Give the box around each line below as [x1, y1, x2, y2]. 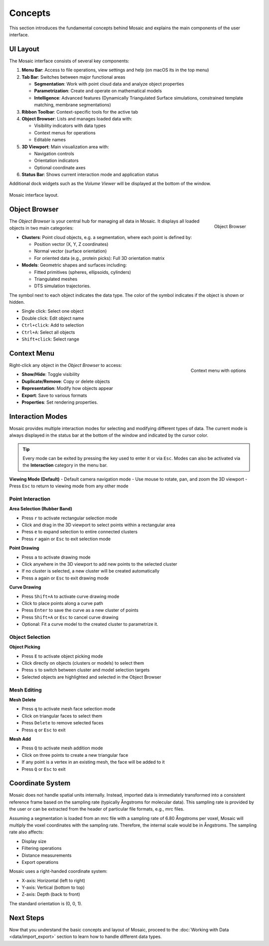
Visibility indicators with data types [34, 122, 106, 129]
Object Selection [9, 633, 51, 640]
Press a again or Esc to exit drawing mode [21, 575, 109, 581]
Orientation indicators [34, 157, 79, 164]
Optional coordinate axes [34, 164, 86, 170]
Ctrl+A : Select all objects [21, 329, 75, 335]
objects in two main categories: [9, 225, 74, 231]
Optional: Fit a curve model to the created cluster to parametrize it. [21, 621, 159, 627]
